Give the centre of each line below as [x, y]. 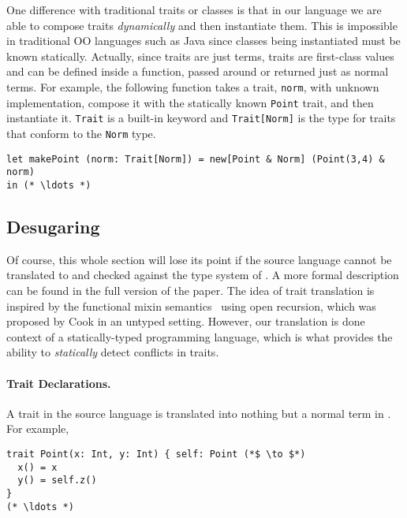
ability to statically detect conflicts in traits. [113, 352]
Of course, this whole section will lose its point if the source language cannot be [199, 259]
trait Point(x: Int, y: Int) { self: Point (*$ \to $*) [156, 454]
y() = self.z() [57, 481]
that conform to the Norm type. [81, 133]
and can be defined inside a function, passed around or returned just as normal [198, 71]
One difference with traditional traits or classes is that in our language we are [194, 9]
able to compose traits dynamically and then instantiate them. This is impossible [202, 25]
